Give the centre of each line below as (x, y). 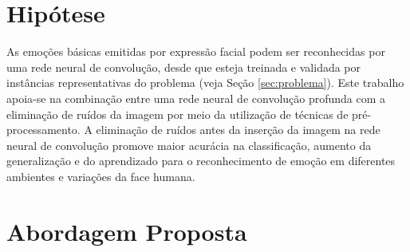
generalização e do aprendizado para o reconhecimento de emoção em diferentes (201, 161)
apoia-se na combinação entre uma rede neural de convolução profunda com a (196, 98)
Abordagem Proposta (127, 231)
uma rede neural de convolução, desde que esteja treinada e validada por (184, 67)
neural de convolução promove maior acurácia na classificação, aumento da (189, 145)
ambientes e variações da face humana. (101, 176)
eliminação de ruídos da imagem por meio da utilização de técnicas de (177, 114)
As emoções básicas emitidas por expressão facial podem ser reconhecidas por (196, 51)
